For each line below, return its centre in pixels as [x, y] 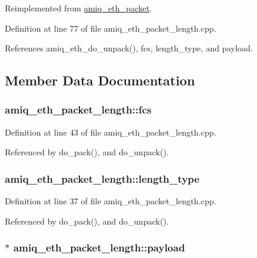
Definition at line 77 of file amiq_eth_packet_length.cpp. [111, 28]
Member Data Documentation [100, 80]
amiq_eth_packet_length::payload [99, 248]
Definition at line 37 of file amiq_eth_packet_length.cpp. [111, 201]
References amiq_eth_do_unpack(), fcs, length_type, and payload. [129, 48]
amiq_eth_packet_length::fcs [78, 110]
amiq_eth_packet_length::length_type [102, 178]
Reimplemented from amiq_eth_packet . [79, 8]
